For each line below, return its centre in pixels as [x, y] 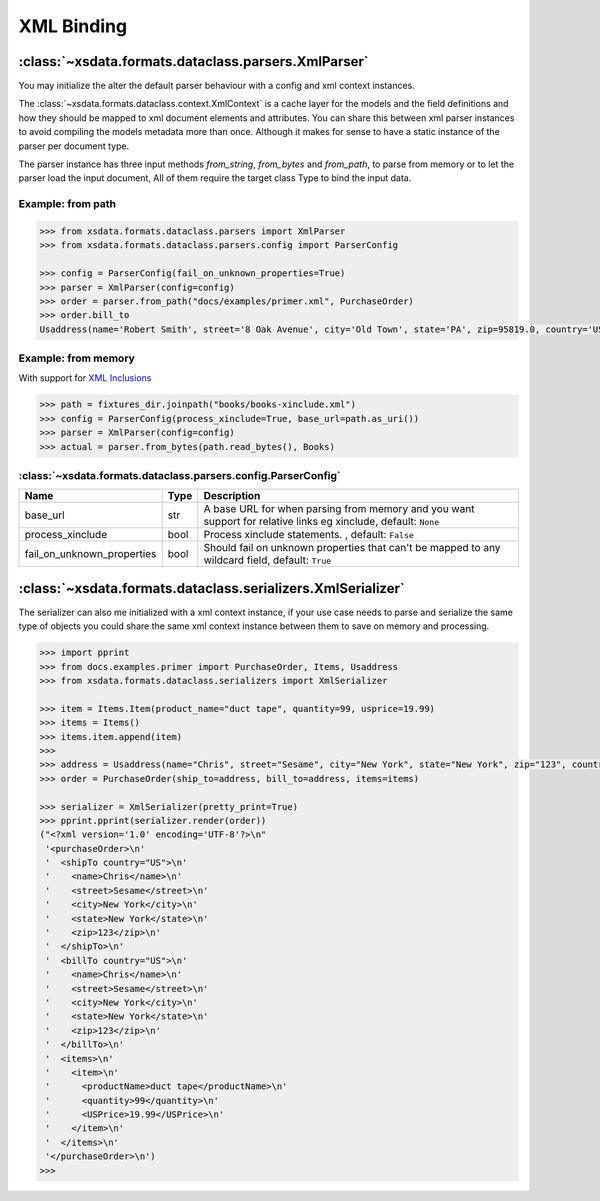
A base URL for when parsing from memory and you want [339, 509]
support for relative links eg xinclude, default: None [321, 522]
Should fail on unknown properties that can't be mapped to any [352, 548]
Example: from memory [76, 358]
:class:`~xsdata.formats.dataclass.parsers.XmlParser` [193, 61]
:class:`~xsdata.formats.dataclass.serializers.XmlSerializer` [211, 588]
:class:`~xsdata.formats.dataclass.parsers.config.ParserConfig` [180, 475]
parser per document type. [74, 146]
